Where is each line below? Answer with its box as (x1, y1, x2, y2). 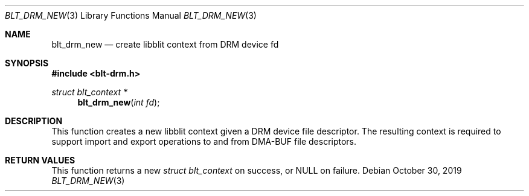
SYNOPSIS (5, 58, 49, 68)
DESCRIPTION (5, 116, 63, 126)
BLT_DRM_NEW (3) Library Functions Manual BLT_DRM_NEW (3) (5, 10, 257, 21)
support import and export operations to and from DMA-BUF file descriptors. (51, 136, 357, 147)
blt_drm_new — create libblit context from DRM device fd (51, 39, 279, 49)
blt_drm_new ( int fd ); (77, 97, 160, 107)
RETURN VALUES (5, 155, 75, 165)
